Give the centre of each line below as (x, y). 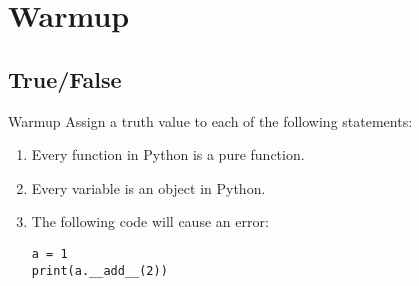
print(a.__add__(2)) (99, 270)
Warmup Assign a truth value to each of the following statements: (210, 120)
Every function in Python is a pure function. (168, 154)
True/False (65, 78)
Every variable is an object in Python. (148, 187)
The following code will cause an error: (150, 221)
